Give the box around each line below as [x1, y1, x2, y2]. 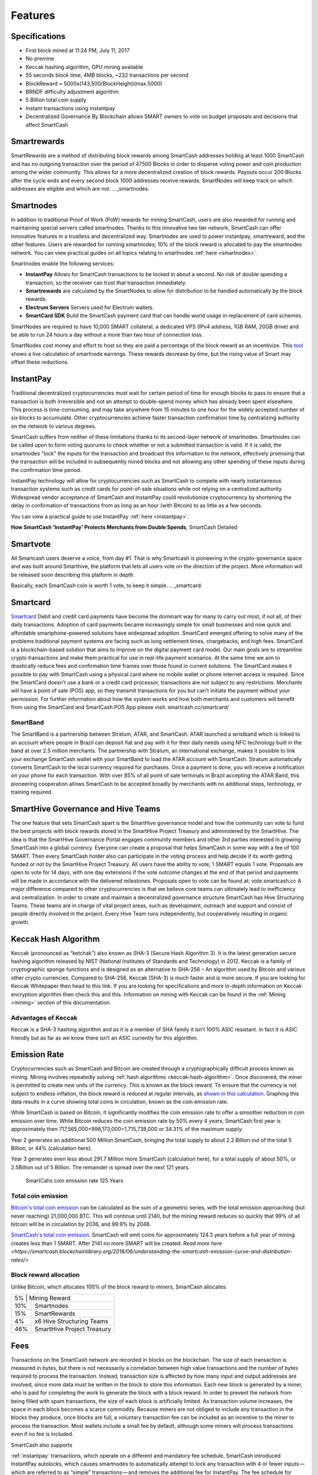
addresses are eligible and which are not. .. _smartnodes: [11, 185, 150, 192]
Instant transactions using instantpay [25, 104, 115, 112]
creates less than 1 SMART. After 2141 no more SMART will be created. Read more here [11, 1240, 222, 1247]
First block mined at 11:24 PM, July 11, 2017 [25, 47, 130, 54]
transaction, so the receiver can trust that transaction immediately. [25, 279, 187, 286]
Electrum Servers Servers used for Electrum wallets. [25, 304, 154, 311]
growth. [11, 918, 30, 926]
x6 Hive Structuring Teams [34, 1317, 109, 1326]
